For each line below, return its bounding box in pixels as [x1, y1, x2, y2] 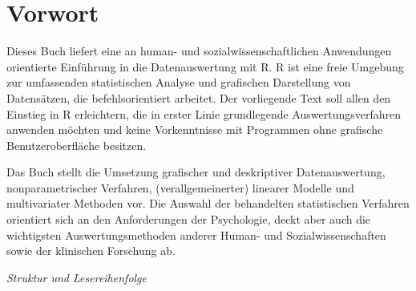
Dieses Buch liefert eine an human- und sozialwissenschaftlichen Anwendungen [6, 42, 392, 59]
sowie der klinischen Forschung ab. [6, 242, 176, 259]
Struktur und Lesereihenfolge [6, 269, 147, 285]
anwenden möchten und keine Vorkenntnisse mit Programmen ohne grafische [6, 121, 383, 138]
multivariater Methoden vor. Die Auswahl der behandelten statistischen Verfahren [6, 195, 410, 212]
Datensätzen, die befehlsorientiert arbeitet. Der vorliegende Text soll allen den [6, 89, 391, 106]
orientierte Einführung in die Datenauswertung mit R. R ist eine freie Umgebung [6, 58, 404, 75]
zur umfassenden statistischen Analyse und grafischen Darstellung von [6, 74, 351, 91]
